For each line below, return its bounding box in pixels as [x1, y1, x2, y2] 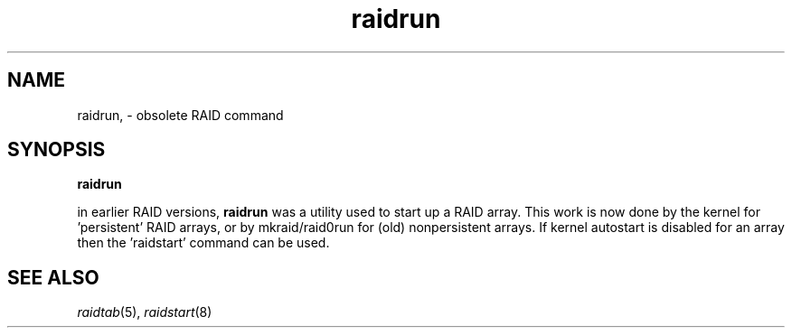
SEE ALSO [7, 265, 99, 289]
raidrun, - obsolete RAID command [77, 107, 284, 123]
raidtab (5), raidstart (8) [77, 304, 212, 321]
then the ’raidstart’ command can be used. [77, 235, 330, 251]
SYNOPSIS [7, 138, 106, 162]
